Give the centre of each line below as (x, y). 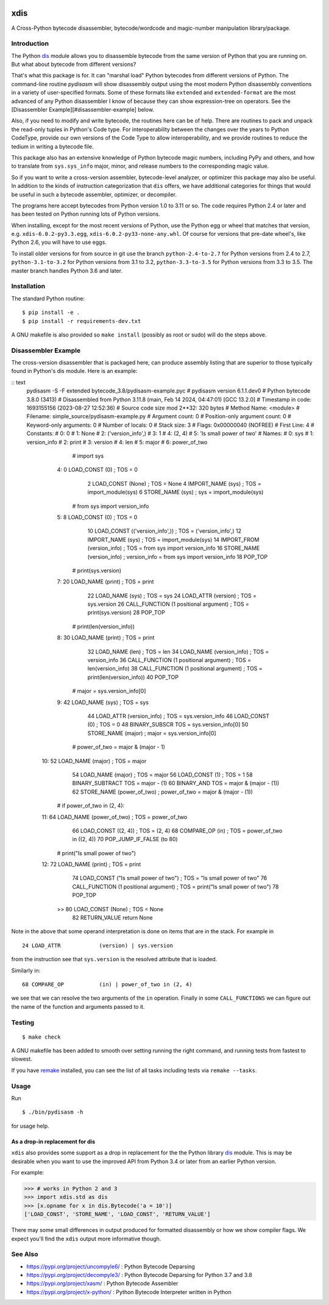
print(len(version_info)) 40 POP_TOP (133, 677)
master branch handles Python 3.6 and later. (67, 271)
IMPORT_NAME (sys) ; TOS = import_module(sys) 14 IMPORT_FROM (173, 539)
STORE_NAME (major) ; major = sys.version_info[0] (152, 733)
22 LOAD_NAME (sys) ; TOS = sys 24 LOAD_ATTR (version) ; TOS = (172, 596)
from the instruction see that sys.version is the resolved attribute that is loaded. (114, 959)
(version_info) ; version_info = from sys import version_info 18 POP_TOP (178, 556)
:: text (18, 382)
